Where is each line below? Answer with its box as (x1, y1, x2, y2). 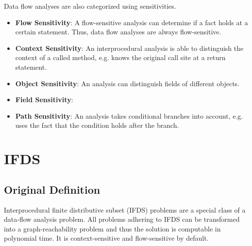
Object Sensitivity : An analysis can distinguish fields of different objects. (15, 78, 240, 88)
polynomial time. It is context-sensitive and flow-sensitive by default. (4, 233, 209, 243)
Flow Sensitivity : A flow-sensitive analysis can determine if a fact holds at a (15, 17, 248, 27)
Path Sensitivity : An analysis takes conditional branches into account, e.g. (15, 110, 243, 121)
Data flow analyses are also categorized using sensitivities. (4, 1, 176, 11)
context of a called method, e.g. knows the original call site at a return (15, 52, 226, 62)
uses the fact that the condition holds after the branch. (15, 120, 179, 130)
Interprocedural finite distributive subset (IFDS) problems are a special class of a (4, 204, 246, 215)
